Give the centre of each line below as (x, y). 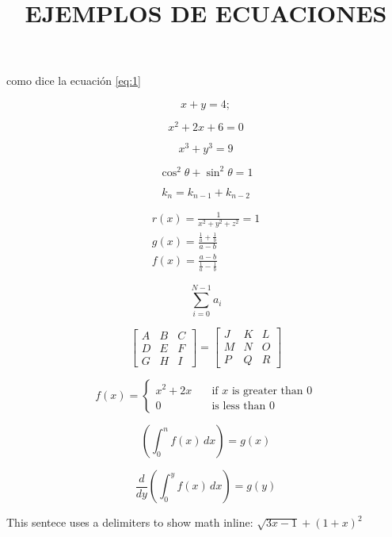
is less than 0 (243, 406)
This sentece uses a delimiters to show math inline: (130, 522)
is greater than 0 (272, 391)
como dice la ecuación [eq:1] (74, 81)
